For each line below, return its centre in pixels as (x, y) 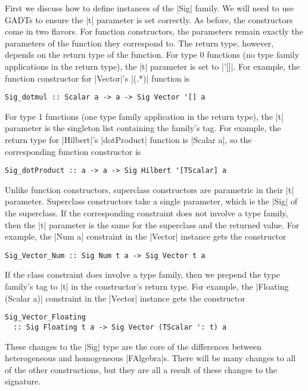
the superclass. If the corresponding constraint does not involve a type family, (147, 213)
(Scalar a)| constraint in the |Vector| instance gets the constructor (125, 298)
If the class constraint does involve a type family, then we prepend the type (142, 274)
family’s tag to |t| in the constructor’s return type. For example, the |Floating (147, 286)
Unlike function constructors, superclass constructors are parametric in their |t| (150, 189)
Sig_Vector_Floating (46, 317)
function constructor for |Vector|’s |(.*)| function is (97, 78)
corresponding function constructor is (73, 151)
